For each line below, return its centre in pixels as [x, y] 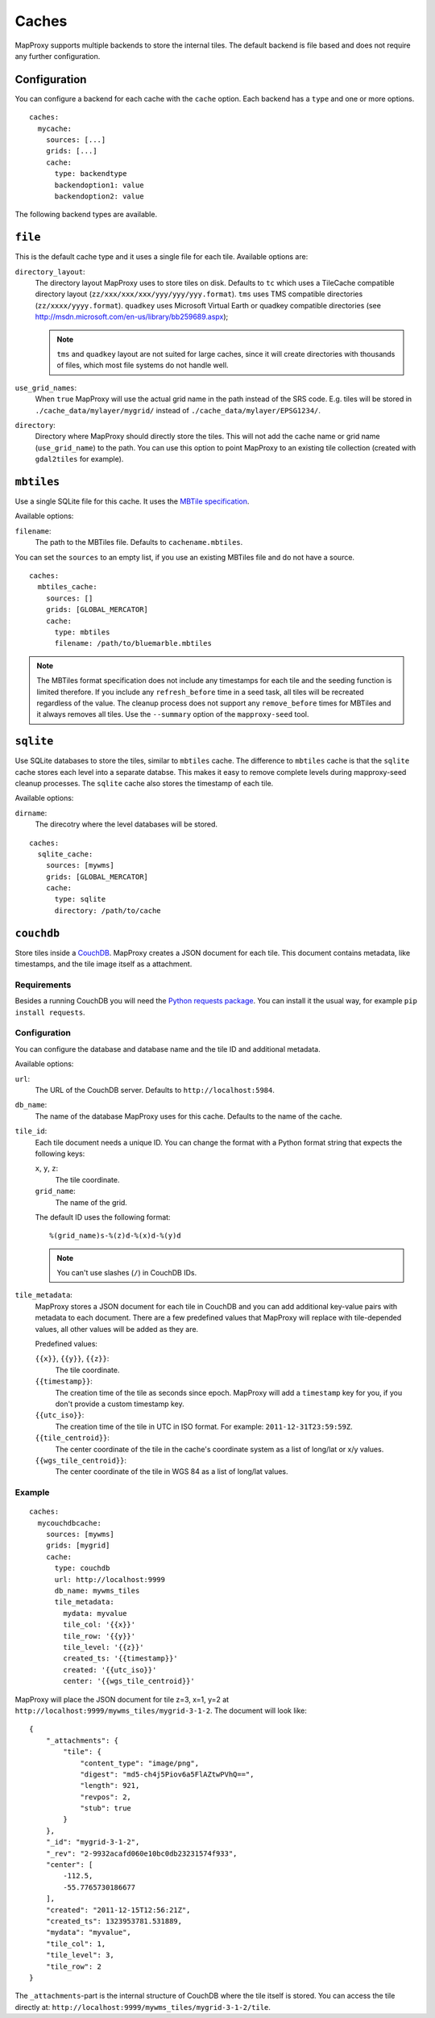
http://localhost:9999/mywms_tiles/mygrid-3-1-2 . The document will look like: [161, 1710]
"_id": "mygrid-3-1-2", [93, 1842]
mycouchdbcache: [70, 1523]
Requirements [43, 985]
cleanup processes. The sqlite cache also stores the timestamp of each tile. [144, 783]
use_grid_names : [46, 387]
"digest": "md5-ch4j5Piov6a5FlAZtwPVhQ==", [167, 1774]
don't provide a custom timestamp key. [120, 1404]
